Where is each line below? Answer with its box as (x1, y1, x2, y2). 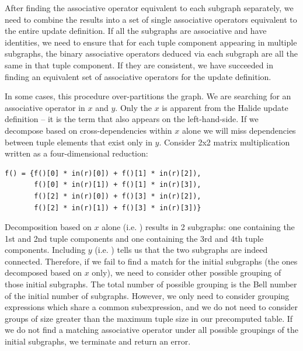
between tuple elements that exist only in (5, 135, 152, 148)
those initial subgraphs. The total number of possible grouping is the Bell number (5, 278, 297, 290)
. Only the (115, 101, 152, 113)
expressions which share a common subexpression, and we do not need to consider (5, 301, 298, 313)
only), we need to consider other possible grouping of (92, 266, 281, 279)
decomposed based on (5, 266, 82, 279)
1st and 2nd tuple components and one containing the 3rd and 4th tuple (5, 232, 264, 244)
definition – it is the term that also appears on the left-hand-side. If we (5, 113, 259, 125)
